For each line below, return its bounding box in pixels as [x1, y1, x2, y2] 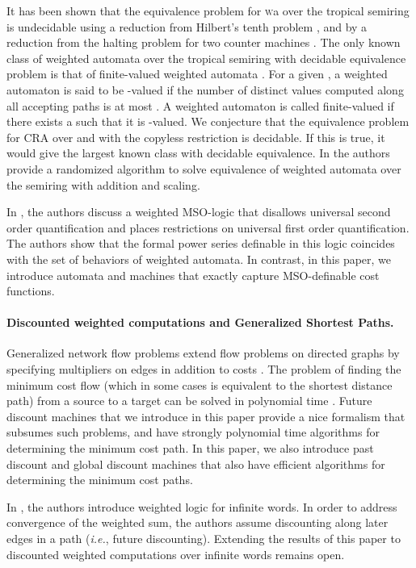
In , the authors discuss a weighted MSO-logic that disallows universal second [6, 203, 391, 220]
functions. [6, 282, 55, 299]
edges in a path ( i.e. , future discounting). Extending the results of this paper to [6, 530, 401, 547]
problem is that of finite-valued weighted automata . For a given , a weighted [6, 65, 388, 82]
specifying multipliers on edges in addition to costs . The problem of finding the [6, 361, 401, 378]
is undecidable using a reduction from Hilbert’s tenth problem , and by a [6, 18, 368, 35]
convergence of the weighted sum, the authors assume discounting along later [6, 514, 389, 531]
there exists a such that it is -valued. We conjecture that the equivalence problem [6, 113, 410, 130]
